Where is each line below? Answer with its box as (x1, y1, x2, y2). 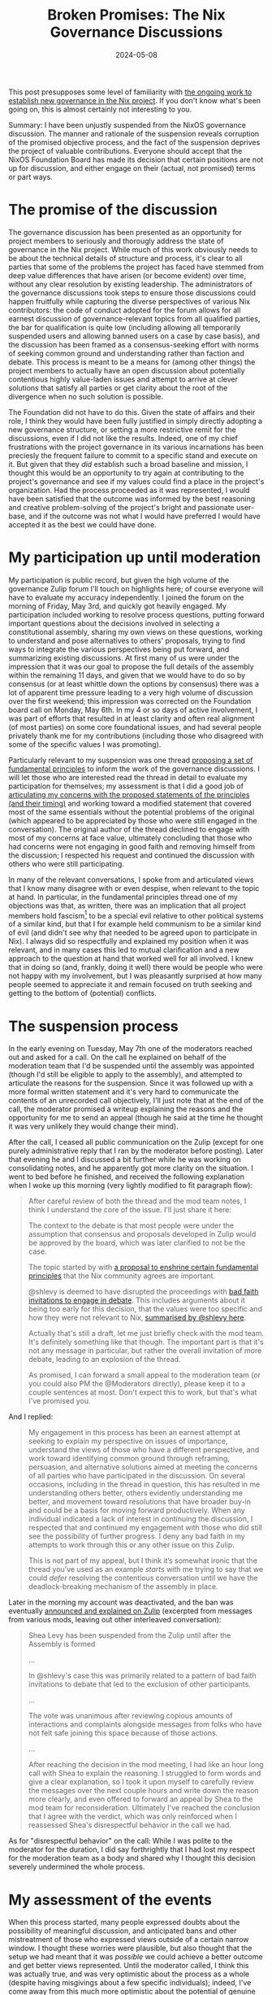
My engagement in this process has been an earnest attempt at (28, 1428, 241, 1438)
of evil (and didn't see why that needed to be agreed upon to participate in (8, 928, 257, 937)
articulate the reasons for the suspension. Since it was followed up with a (8, 1078, 253, 1088)
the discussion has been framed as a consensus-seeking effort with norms (8, 339, 260, 349)
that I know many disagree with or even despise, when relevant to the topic (8, 883, 260, 893)
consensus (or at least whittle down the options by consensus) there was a (8, 679, 260, 688)
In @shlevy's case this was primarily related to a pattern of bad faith (28, 1670, 257, 1681)
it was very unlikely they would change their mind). (8, 1121, 179, 1132)
